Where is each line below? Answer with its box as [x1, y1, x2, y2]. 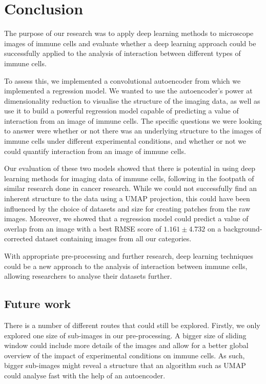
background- [223, 223, 262, 234]
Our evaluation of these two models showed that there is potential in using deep [4, 163, 256, 174]
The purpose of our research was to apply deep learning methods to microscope [4, 28, 254, 39]
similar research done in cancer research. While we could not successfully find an [4, 183, 257, 194]
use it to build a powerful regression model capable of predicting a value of [4, 105, 239, 116]
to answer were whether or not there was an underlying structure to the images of [4, 125, 261, 136]
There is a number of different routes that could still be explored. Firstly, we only [4, 319, 260, 330]
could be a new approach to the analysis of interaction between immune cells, [4, 260, 248, 271]
